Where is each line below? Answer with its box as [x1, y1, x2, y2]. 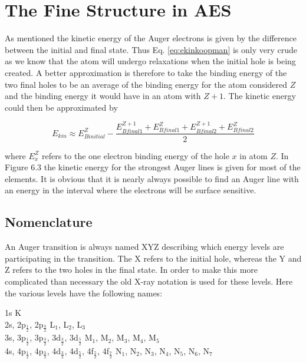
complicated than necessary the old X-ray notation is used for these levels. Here [5, 275, 293, 287]
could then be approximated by [5, 101, 118, 113]
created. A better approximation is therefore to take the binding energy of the [5, 66, 287, 78]
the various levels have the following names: [5, 286, 163, 299]
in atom [239, 149, 268, 161]
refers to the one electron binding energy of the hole [41, 149, 229, 161]
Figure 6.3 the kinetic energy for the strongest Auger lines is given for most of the [5, 161, 301, 173]
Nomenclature [5, 213, 93, 231]
